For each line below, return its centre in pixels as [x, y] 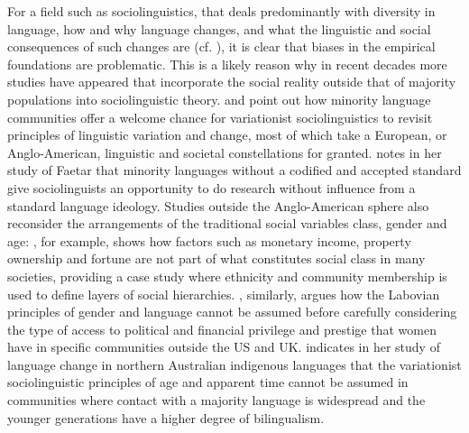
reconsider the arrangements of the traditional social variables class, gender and [227, 223]
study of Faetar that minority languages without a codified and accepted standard [234, 170]
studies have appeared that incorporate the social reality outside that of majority [232, 82]
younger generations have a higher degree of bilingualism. [166, 417]
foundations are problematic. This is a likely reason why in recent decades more [227, 64]
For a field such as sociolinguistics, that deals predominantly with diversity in [221, 11]
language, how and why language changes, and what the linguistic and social [219, 28]
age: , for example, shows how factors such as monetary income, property [209, 240]
